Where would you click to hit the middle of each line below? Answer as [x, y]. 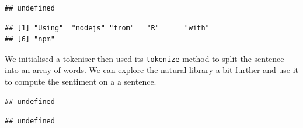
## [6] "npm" [30, 39]
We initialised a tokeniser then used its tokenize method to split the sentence [144, 58]
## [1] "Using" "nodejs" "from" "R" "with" [107, 28]
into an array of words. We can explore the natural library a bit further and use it [152, 70]
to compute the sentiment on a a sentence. [81, 82]
